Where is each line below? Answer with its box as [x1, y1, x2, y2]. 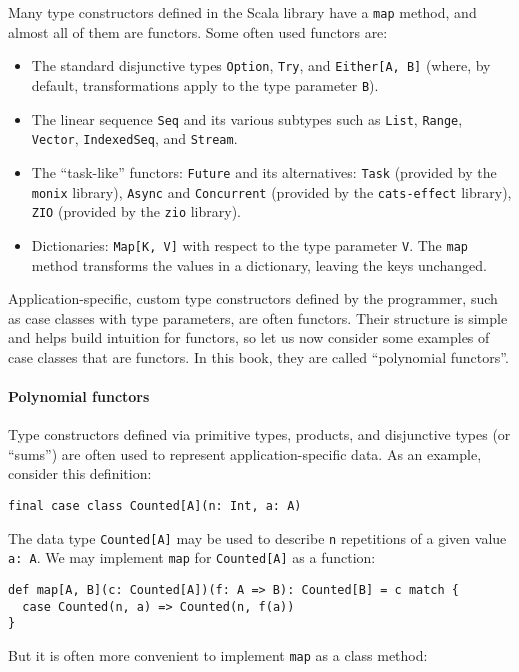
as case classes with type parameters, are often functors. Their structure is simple [8, 307, 508, 328]
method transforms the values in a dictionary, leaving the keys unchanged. [31, 254, 487, 275]
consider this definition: [8, 463, 152, 484]
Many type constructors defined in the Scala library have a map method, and [8, 2, 477, 22]
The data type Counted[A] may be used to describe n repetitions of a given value [8, 527, 507, 548]
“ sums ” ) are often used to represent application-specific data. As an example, [8, 443, 482, 464]
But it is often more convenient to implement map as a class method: [8, 644, 428, 665]
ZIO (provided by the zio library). [31, 201, 241, 222]
